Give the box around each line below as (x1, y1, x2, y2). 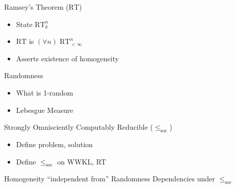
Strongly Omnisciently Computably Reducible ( (4, 122, 153, 132)
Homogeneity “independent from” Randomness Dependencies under (4, 173, 215, 184)
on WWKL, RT (57, 156, 107, 167)
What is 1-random (16, 87, 73, 98)
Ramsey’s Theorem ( (4, 2, 69, 12)
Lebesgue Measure (16, 104, 73, 115)
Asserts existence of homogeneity (16, 53, 119, 63)
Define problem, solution (16, 138, 93, 149)
